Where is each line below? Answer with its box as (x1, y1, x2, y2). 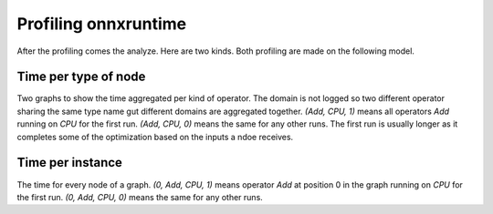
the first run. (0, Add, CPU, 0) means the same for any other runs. (16, 191, 264, 202)
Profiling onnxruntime (16, 14, 187, 34)
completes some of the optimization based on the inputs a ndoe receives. (16, 131, 294, 142)
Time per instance (16, 155, 123, 170)
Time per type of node (16, 69, 146, 85)
